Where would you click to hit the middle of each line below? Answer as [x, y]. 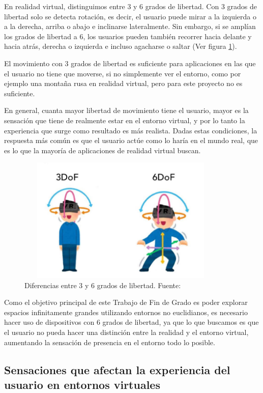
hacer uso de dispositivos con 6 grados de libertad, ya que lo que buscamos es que [131, 322]
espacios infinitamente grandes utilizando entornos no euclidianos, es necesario [126, 312]
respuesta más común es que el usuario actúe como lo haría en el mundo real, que [131, 140]
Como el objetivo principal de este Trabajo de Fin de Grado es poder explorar [126, 302]
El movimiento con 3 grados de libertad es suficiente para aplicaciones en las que [130, 63]
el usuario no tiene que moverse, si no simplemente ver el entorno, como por [123, 73]
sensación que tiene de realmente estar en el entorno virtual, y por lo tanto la [125, 120]
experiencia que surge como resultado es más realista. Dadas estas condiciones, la [131, 130]
